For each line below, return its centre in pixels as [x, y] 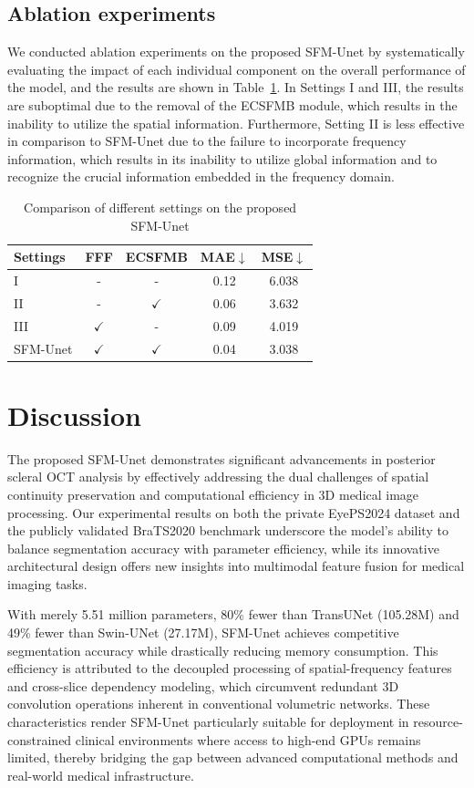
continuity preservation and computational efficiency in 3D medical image [213, 494]
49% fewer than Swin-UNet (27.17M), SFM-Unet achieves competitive [203, 632]
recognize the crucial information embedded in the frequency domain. [201, 176]
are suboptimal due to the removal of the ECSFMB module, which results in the [232, 104]
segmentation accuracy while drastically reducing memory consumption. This [223, 650]
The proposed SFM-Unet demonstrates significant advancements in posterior [222, 458]
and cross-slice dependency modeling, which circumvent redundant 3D [203, 685]
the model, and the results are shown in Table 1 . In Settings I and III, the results [236, 87]
